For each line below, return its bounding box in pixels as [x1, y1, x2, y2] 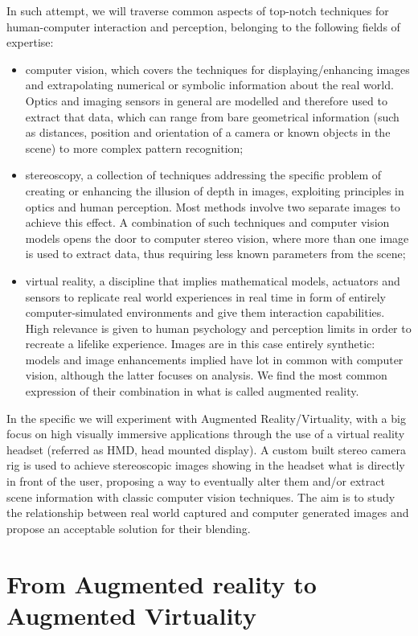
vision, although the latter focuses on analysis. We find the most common [25, 367, 387, 384]
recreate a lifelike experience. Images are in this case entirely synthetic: [25, 335, 375, 352]
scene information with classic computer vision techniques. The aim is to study [6, 488, 395, 505]
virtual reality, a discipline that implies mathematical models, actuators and [25, 272, 400, 289]
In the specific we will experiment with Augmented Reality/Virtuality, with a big [6, 409, 406, 426]
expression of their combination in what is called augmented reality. [25, 383, 359, 400]
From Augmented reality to [6, 567, 317, 600]
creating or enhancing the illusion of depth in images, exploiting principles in [25, 182, 404, 199]
